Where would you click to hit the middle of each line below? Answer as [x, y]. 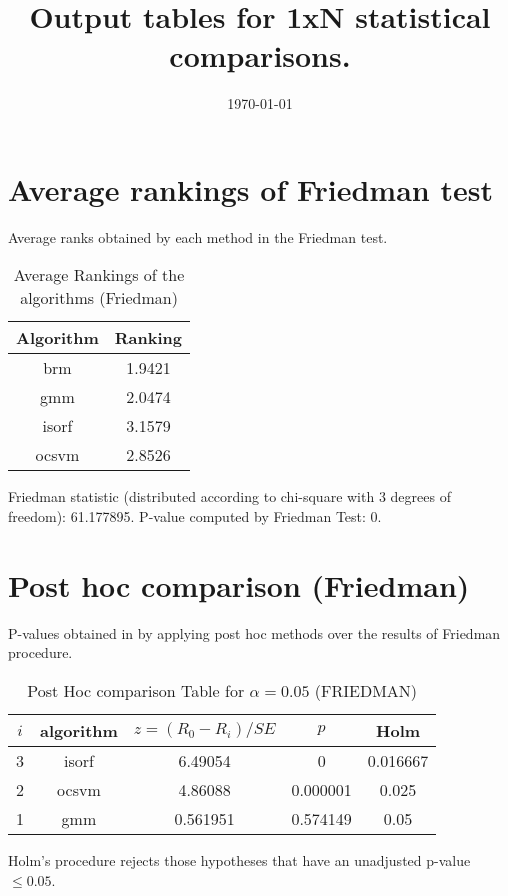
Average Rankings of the [99, 275]
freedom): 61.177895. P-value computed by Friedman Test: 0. [195, 516]
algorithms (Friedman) [99, 298]
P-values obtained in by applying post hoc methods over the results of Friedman [254, 632]
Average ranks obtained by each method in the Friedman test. [198, 236]
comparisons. [260, 55]
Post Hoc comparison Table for [136, 690]
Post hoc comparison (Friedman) [239, 584]
